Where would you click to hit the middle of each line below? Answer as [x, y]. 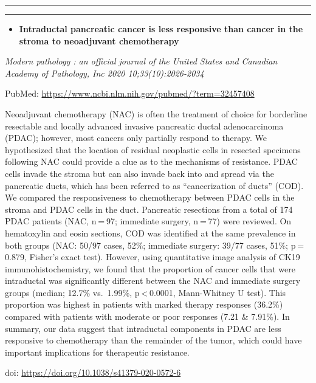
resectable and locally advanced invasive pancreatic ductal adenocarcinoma [144, 126]
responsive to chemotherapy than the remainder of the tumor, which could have [153, 340]
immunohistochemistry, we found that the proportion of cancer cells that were [150, 268]
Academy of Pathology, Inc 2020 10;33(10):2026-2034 [105, 73]
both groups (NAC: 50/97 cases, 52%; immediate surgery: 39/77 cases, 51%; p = [155, 245]
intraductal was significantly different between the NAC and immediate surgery [153, 281]
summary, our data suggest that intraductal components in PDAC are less [143, 328]
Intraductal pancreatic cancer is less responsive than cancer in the [161, 29]
